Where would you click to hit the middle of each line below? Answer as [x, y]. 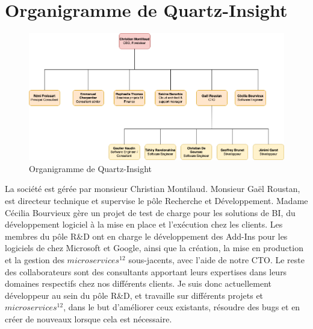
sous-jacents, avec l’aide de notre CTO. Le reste [216, 259]
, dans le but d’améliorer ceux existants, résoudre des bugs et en [182, 307]
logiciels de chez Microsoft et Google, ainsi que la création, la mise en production [154, 248]
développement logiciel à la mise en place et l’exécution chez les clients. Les [144, 224]
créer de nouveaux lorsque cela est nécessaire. [88, 318]
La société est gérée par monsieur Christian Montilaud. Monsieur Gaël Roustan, [153, 189]
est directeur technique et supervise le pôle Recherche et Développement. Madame [156, 200]
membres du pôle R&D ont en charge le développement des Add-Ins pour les [146, 236]
